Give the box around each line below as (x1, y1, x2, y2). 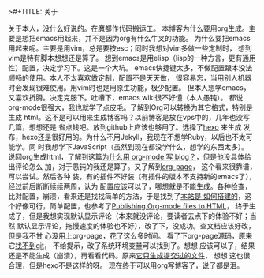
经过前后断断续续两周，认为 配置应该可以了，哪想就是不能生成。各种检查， (8, 182, 252, 191)
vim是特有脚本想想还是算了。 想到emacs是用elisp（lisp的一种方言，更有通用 (8, 54, 256, 62)
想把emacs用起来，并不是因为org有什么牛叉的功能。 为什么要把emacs (21, 34, 251, 43)
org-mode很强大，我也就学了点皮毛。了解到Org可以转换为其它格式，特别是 (8, 103, 254, 112)
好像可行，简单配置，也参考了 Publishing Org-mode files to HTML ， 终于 (14, 201, 250, 211)
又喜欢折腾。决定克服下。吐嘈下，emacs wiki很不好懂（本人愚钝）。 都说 (8, 93, 244, 102)
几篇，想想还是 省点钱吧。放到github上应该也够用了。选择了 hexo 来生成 (8, 122, 242, 132)
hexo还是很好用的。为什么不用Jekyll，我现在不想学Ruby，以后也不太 (21, 133, 246, 141)
